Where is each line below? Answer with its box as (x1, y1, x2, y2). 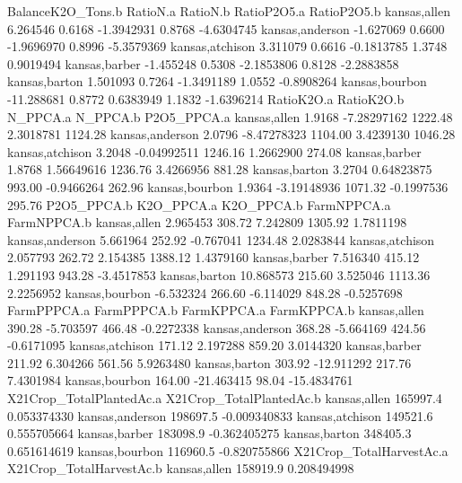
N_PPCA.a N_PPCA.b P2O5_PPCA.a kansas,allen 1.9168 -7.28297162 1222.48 (7, 107, 453, 126)
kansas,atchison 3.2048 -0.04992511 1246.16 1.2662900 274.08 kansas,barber (7, 142, 422, 161)
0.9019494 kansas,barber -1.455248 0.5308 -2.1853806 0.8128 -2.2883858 (7, 54, 399, 73)
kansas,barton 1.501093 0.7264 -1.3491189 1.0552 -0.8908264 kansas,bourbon (7, 72, 427, 91)
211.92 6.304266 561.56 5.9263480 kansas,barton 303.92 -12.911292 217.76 (7, 353, 412, 372)
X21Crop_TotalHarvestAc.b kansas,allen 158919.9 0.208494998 (7, 459, 354, 478)
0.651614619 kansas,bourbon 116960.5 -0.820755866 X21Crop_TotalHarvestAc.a (7, 441, 449, 460)
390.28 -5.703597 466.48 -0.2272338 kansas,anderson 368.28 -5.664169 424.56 (7, 318, 426, 337)
